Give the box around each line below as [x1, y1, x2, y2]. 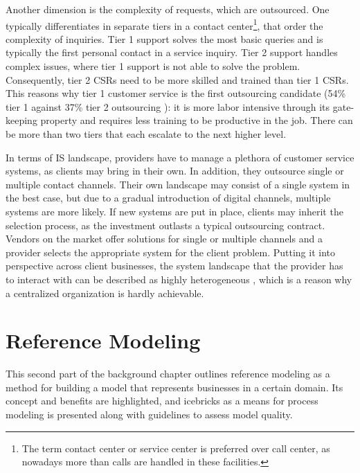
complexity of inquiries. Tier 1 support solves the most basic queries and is [6, 31, 323, 46]
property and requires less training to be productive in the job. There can [40, 113, 353, 127]
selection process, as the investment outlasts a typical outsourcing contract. [6, 217, 325, 232]
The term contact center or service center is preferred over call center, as [21, 440, 330, 455]
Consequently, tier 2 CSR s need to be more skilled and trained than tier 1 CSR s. [6, 72, 349, 87]
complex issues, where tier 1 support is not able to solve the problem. [6, 59, 300, 73]
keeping [6, 113, 37, 127]
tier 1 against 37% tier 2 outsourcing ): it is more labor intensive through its [6, 99, 330, 114]
